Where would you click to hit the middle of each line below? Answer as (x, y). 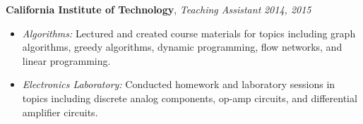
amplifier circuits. (60, 112)
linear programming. (66, 60)
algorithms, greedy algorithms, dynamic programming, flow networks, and (182, 47)
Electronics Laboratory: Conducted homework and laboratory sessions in (179, 84)
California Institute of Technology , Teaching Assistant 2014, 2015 (159, 9)
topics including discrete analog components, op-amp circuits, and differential (190, 98)
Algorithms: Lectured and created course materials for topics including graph (189, 33)
